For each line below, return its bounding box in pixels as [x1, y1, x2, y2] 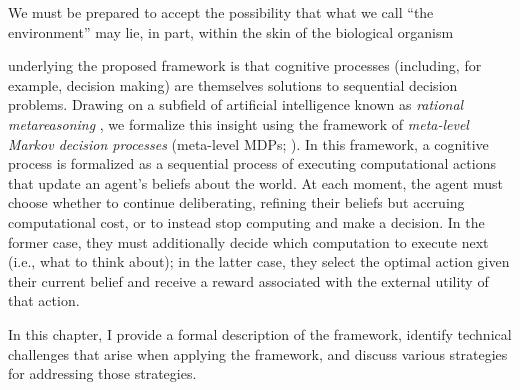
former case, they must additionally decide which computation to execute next [8, 231, 489, 252]
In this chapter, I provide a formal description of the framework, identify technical [8, 323, 512, 344]
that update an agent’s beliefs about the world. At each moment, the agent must [8, 172, 503, 193]
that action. [8, 290, 80, 311]
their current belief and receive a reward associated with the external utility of [8, 270, 489, 291]
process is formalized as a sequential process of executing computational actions [8, 153, 496, 174]
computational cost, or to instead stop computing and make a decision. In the [8, 211, 485, 232]
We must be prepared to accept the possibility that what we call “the [8, 2, 434, 22]
